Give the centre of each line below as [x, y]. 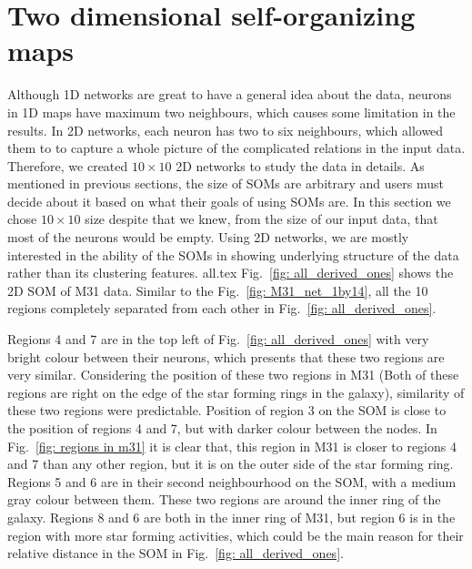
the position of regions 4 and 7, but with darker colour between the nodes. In [222, 428]
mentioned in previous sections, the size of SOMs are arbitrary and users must [226, 183]
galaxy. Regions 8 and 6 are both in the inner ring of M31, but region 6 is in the [231, 517]
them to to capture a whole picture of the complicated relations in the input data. [236, 148]
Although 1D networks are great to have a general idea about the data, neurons [230, 94]
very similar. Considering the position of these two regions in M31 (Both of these [233, 375]
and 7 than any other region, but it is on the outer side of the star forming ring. [231, 464]
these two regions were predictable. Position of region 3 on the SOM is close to [227, 410]
